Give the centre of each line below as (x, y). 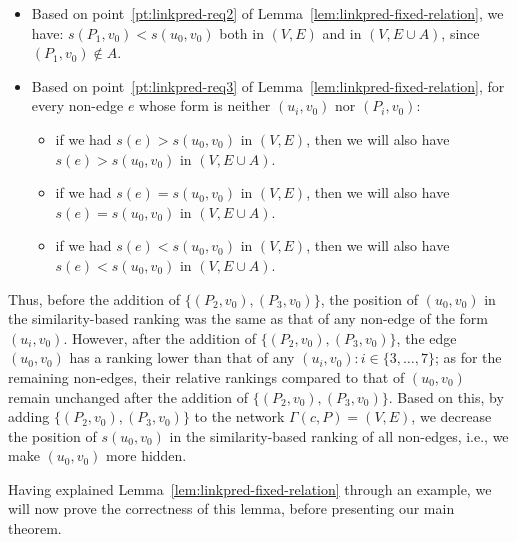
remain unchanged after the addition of (128, 396)
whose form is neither (205, 105)
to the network (239, 416)
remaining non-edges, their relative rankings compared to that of (206, 376)
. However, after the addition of (159, 337)
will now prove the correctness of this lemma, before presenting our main (231, 508)
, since (460, 32)
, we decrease (451, 416)
